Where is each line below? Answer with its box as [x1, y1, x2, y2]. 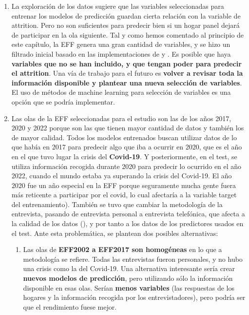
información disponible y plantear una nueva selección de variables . [11, 77, 242, 87]
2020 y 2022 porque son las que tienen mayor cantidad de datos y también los [11, 123, 244, 133]
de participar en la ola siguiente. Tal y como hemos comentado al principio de [11, 29, 244, 40]
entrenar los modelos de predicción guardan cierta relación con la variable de [11, 10, 241, 21]
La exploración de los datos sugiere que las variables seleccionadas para [11, 1, 224, 11]
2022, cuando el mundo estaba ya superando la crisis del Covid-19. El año [11, 170, 232, 181]
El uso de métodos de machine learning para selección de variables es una [11, 87, 231, 97]
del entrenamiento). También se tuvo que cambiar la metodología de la [11, 199, 223, 209]
